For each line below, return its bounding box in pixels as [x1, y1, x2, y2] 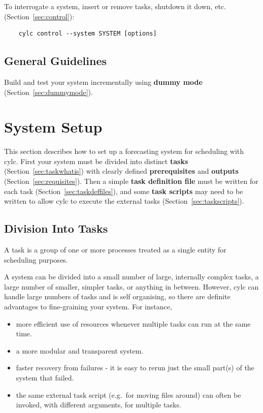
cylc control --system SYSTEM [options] [18, 30, 157, 38]
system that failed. [16, 372, 74, 383]
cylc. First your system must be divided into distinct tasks [4, 155, 188, 166]
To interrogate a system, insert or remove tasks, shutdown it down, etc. [4, 1, 226, 11]
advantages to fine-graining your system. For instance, [4, 301, 172, 312]
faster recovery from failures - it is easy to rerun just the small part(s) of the [16, 362, 254, 373]
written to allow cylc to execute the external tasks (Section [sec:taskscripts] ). [4, 196, 244, 206]
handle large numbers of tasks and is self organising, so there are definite [4, 291, 231, 302]
